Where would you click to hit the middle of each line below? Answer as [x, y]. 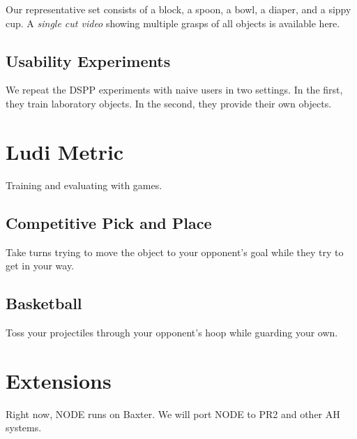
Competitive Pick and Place [109, 222]
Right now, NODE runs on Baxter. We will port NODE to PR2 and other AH [173, 414]
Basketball [44, 303]
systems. [24, 427]
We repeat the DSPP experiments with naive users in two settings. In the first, [174, 90]
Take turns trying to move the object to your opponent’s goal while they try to [175, 252]
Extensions [59, 380]
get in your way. [40, 266]
